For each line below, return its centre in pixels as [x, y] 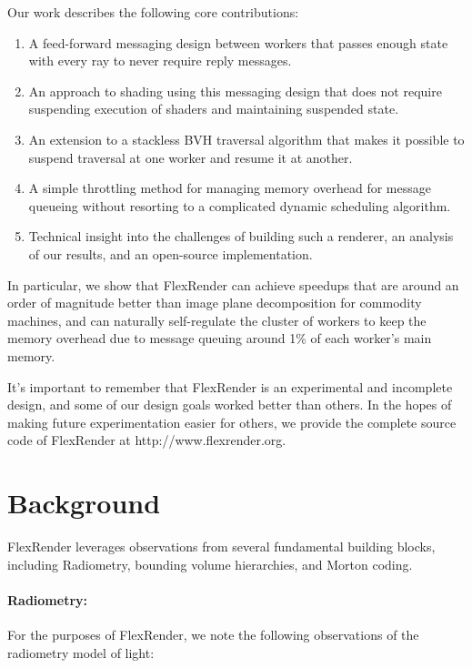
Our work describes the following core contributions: [153, 12]
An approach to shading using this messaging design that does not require [235, 91]
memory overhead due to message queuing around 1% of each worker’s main [220, 338]
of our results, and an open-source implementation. [171, 253]
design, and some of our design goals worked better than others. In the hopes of [230, 405]
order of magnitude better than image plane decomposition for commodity [215, 303]
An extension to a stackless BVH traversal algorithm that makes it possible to [246, 139]
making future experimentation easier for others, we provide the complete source [232, 422]
